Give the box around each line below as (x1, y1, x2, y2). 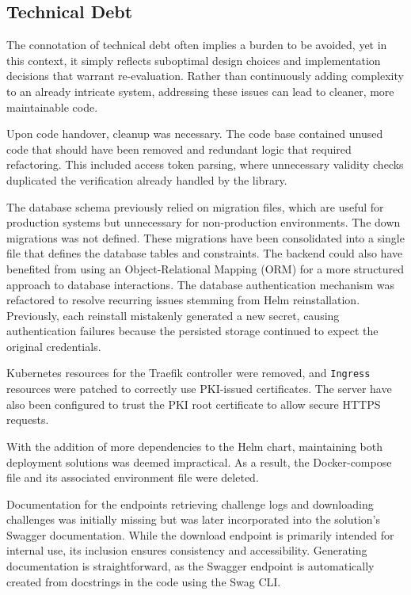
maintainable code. (6, 98, 98, 115)
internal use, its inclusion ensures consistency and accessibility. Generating (6, 542, 367, 559)
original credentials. (6, 338, 101, 354)
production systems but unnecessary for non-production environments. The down (6, 214, 401, 231)
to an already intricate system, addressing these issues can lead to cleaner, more (6, 82, 394, 99)
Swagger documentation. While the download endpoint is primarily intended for (6, 526, 394, 543)
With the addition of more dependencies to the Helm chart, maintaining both (6, 437, 383, 454)
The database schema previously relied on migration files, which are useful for (6, 198, 384, 215)
